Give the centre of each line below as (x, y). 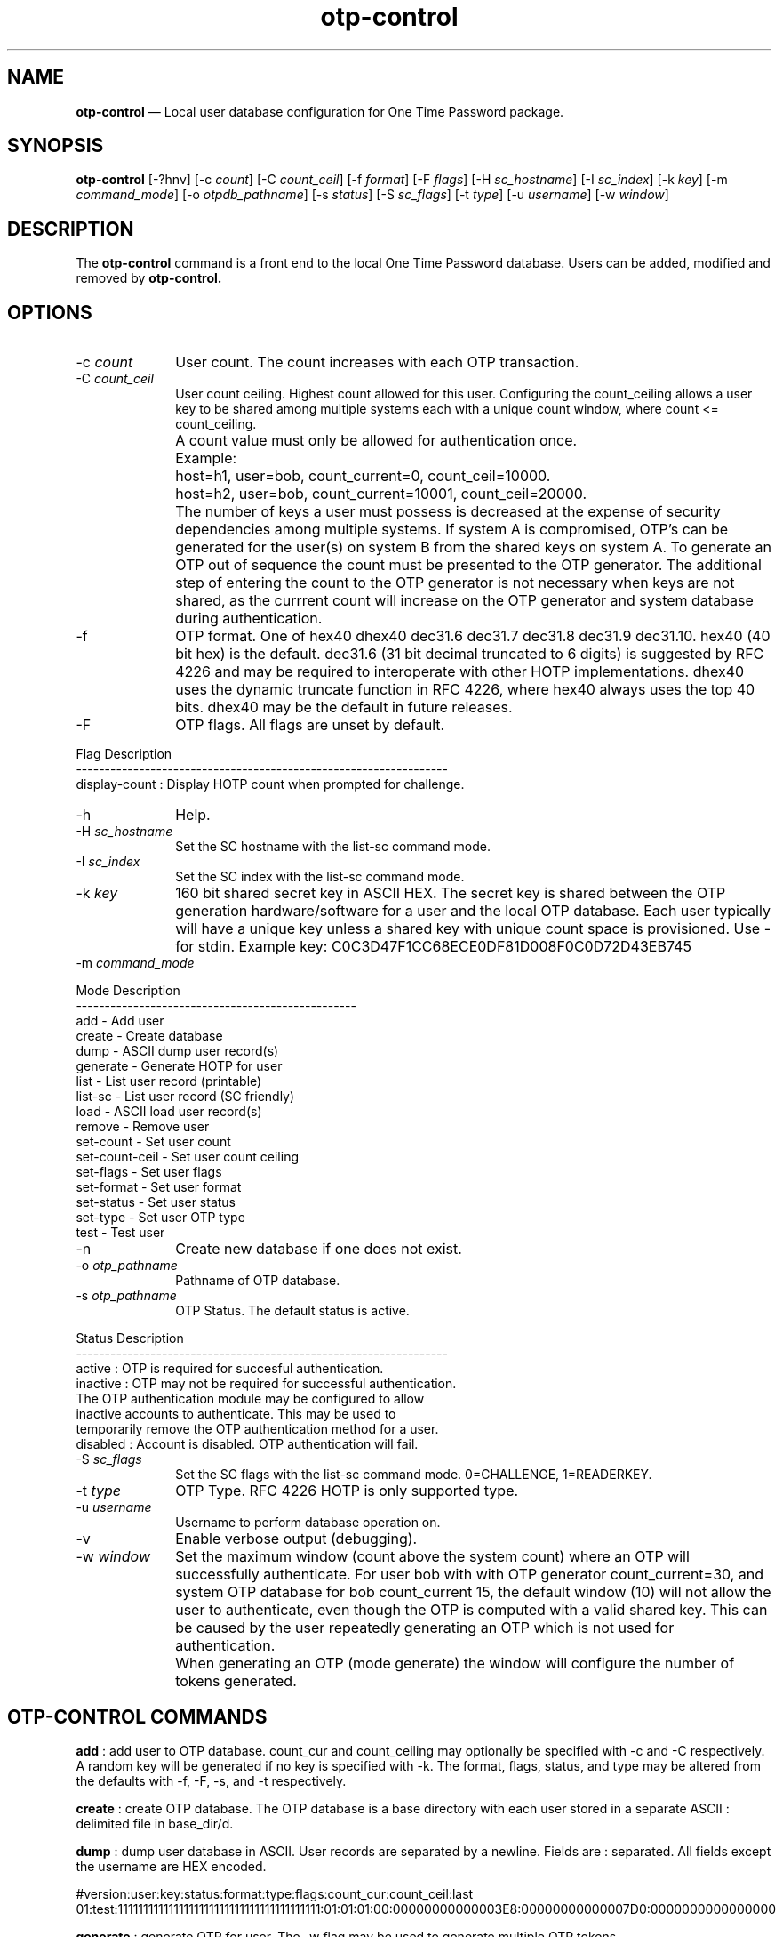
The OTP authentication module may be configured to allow (250, 1399)
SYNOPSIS (56, 146)
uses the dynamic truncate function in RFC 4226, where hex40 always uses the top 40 (465, 690)
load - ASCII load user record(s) (169, 1112)
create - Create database (149, 1036)
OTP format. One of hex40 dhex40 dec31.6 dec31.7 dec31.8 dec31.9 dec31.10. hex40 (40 (473, 636)
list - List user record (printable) (169, 1081)
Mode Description (128, 991)
